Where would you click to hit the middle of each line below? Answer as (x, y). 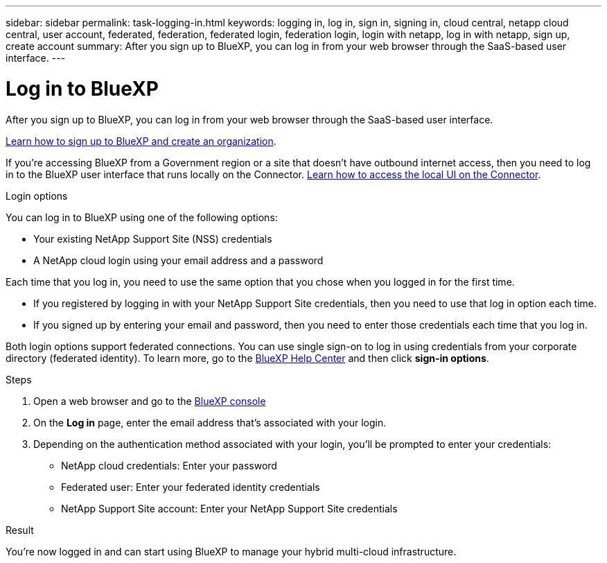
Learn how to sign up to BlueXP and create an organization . (141, 141)
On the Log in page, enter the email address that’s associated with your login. (210, 422)
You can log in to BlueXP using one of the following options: (142, 217)
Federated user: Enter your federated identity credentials (191, 487)
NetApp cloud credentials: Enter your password (169, 465)
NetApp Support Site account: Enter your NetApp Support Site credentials (229, 508)
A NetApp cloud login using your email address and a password (178, 260)
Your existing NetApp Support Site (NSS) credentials (153, 239)
